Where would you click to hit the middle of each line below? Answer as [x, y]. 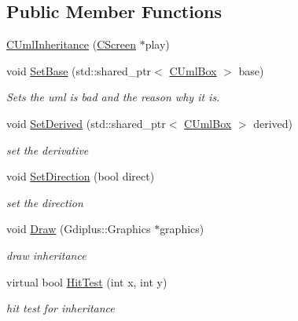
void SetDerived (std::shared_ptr [86, 123]
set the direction [45, 202]
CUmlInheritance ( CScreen [71, 44]
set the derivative [48, 150]
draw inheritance [46, 255]
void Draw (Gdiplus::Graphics [79, 229]
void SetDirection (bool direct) [81, 176]
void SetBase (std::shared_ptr [79, 70]
